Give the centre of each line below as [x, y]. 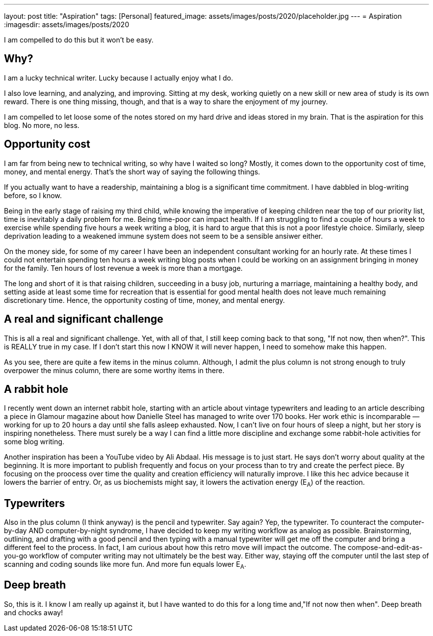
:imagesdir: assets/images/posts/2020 [67, 24]
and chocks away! [34, 612]
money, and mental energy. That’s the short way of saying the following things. [132, 171]
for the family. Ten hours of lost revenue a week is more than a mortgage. [123, 268]
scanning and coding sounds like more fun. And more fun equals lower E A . [125, 565]
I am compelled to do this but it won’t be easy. [79, 40]
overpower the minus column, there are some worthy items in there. [114, 370]
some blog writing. [34, 442]
